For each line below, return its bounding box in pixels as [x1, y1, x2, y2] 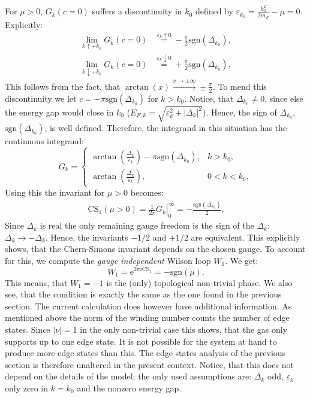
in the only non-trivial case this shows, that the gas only [80, 323, 288, 335]
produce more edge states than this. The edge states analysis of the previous [5, 347, 286, 359]
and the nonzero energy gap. [77, 381, 182, 394]
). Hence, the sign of [203, 105, 277, 118]
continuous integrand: [5, 135, 84, 147]
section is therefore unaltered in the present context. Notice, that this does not [5, 358, 294, 370]
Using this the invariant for [5, 186, 105, 199]
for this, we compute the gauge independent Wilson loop [5, 254, 211, 266]
